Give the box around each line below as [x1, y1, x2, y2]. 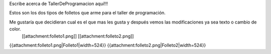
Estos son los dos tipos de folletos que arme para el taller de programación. [9, 10, 166, 16]
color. [9, 26, 21, 32]
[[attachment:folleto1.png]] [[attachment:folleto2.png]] [22, 33, 134, 39]
